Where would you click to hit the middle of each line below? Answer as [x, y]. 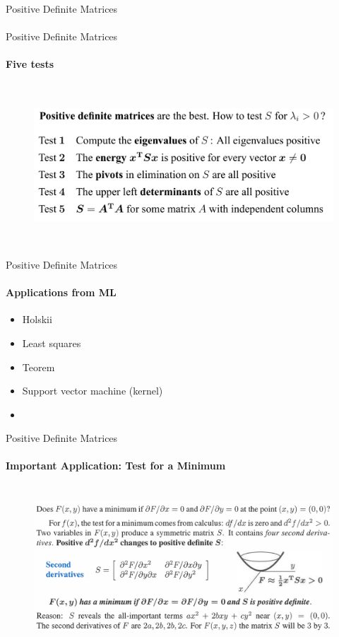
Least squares [52, 343]
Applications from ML [61, 292]
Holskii [37, 319]
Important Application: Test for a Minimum [116, 466]
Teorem [38, 367]
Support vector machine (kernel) [93, 391]
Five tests [30, 64]
